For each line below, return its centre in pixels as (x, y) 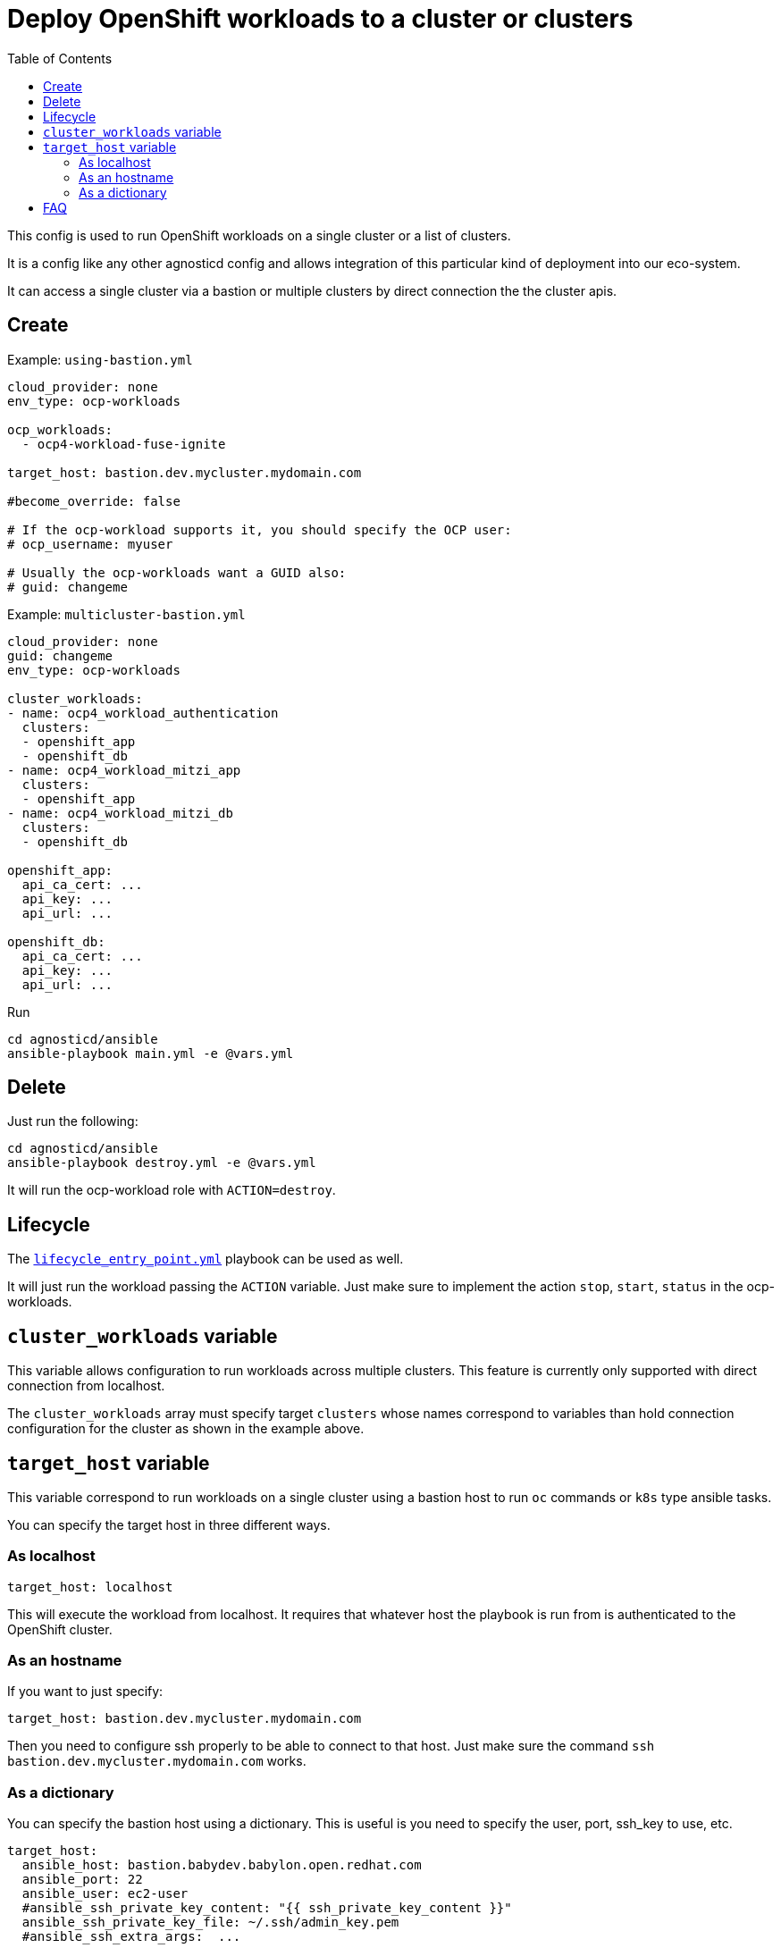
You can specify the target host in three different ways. (169, 1524)
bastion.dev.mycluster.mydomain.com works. (157, 1761)
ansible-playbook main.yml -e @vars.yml (151, 1053)
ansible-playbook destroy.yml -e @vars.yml (162, 1163)
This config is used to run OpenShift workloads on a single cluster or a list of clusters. (259, 235)
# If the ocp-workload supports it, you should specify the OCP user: (260, 529)
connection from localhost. (86, 1386)
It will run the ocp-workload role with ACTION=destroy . (172, 1190)
